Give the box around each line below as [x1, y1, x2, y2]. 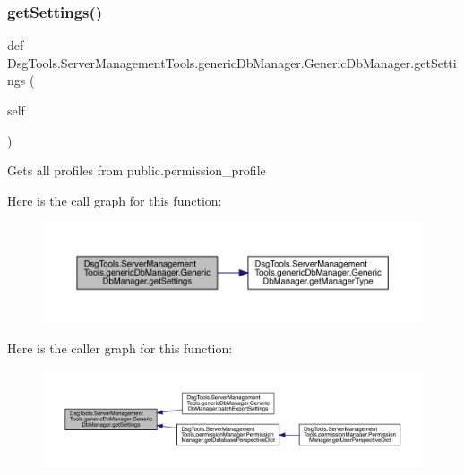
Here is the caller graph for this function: [7, 339, 233, 358]
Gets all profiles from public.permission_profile [7, 161, 266, 180]
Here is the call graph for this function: [7, 191, 222, 209]
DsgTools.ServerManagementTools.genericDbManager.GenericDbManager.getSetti [7, 53, 457, 72]
